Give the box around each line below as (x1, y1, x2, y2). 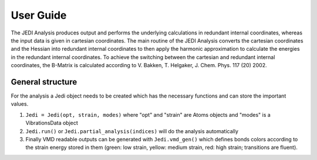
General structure (11, 76, 77, 87)
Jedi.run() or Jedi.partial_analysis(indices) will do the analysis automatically (25, 127, 239, 134)
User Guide (11, 9, 67, 22)
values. (11, 100, 29, 107)
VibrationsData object (25, 120, 79, 127)
